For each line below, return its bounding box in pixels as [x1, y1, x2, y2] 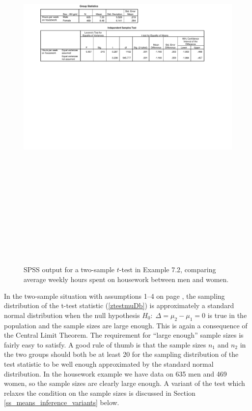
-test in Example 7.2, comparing [119, 264, 216, 275]
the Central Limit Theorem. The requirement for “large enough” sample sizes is [4, 330, 244, 340]
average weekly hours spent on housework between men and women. [24, 274, 229, 285]
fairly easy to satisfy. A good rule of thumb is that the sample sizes [4, 339, 206, 349]
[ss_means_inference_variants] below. [4, 397, 119, 408]
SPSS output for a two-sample [24, 264, 115, 275]
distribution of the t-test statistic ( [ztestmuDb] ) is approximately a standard [4, 300, 234, 311]
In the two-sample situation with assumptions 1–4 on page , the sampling [4, 290, 225, 301]
